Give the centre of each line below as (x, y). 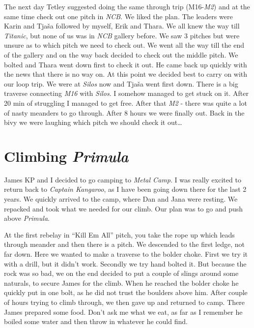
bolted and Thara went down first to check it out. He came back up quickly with (126, 64)
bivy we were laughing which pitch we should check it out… (93, 122)
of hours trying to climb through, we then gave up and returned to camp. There (124, 302)
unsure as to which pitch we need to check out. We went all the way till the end (124, 45)
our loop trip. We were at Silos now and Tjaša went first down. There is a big (121, 83)
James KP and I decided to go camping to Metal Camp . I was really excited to (123, 179)
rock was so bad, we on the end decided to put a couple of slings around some (121, 273)
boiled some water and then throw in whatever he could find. (96, 321)
